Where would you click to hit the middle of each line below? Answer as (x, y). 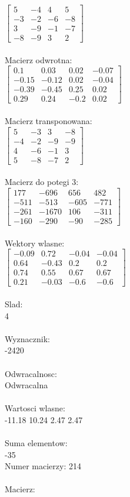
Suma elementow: (36, 443)
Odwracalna (26, 385)
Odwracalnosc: (31, 373)
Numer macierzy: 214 (43, 466)
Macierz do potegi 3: (42, 182)
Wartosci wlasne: (35, 408)
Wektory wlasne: (35, 243)
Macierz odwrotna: (39, 59)
